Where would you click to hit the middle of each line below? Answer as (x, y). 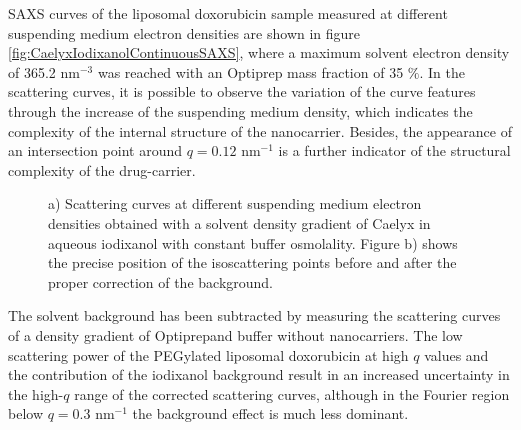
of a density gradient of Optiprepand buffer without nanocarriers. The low (235, 334)
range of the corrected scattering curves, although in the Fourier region (292, 393)
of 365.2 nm (44, 71)
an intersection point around (95, 150)
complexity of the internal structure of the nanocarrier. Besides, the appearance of (260, 130)
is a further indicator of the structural (394, 150)
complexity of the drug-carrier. (102, 169)
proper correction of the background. (161, 281)
